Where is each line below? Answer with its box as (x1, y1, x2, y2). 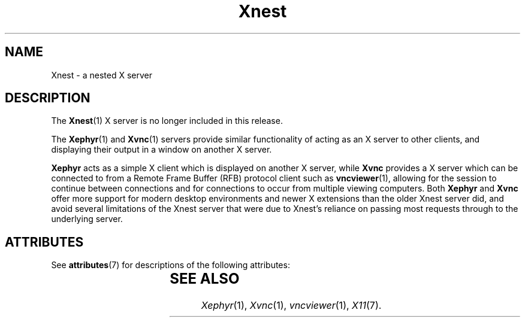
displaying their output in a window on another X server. (51, 144, 272, 155)
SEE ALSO (170, 270, 240, 288)
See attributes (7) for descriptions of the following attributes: (51, 260, 290, 271)
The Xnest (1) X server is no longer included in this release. (51, 116, 283, 126)
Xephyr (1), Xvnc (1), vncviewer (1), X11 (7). (201, 299, 382, 312)
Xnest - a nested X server (51, 69, 152, 80)
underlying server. (51, 214, 123, 224)
